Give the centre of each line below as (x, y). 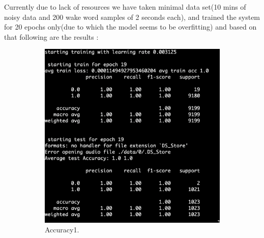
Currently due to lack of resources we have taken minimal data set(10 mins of (125, 7)
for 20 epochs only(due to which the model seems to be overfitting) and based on (130, 27)
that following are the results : (51, 36)
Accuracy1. (62, 230)
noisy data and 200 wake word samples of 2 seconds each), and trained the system (132, 17)
